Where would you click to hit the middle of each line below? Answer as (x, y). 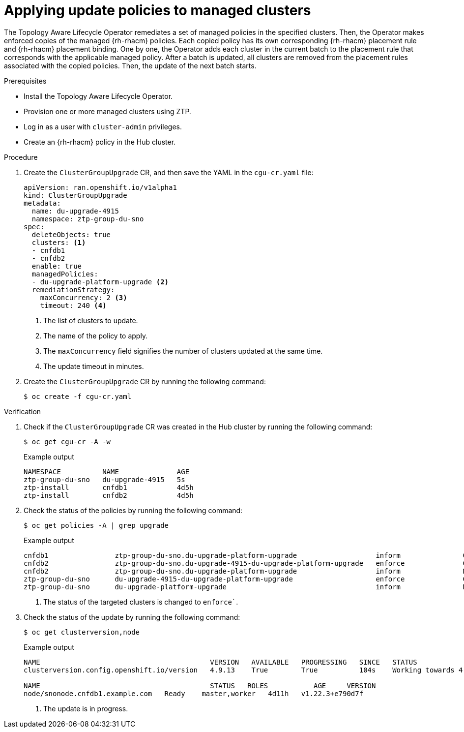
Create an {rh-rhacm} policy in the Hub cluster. (100, 142)
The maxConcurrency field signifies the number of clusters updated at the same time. (183, 351)
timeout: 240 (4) (73, 305)
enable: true (57, 266)
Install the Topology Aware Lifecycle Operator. (98, 96)
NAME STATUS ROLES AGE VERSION (200, 686)
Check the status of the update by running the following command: (132, 617)
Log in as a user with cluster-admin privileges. (103, 126)
